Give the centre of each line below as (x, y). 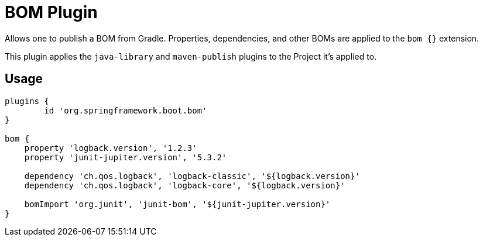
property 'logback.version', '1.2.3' (111, 148)
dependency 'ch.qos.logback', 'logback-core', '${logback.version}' (185, 185)
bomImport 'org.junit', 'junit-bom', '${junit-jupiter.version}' (177, 204)
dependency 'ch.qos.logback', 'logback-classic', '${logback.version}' (192, 176)
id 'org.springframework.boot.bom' (126, 110)
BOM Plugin (51, 12)
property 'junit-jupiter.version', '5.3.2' (126, 157)
